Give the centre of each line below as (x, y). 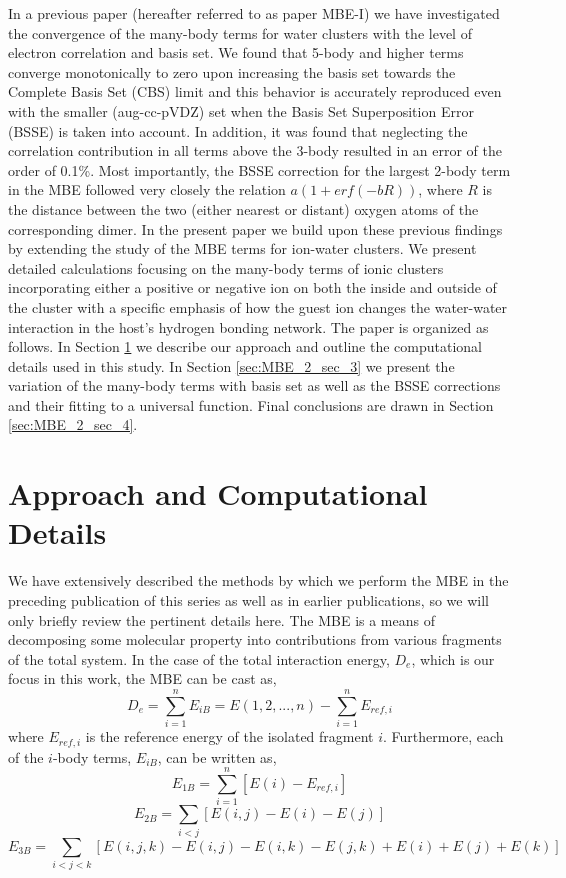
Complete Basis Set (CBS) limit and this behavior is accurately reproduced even (255, 91)
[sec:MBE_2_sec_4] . (73, 424)
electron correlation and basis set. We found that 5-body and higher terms (236, 52)
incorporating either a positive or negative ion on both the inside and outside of (252, 287)
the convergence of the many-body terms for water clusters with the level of (240, 32)
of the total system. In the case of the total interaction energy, (199, 658)
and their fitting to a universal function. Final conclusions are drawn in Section (251, 404)
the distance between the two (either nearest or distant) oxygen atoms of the (243, 208)
